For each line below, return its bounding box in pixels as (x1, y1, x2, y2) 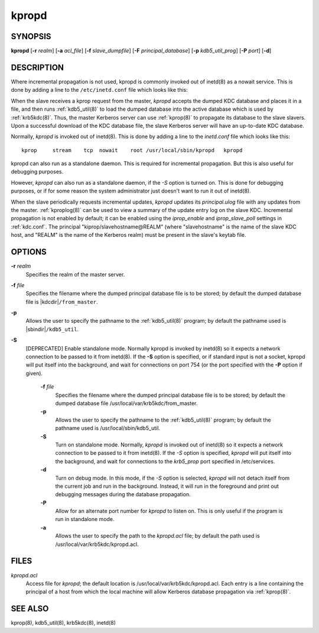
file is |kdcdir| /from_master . (25, 298, 98, 305)
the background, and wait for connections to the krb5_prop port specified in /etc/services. (55, 458, 275, 465)
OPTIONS (11, 247, 47, 257)
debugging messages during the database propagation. (55, 491, 191, 498)
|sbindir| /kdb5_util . (25, 326, 79, 333)
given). (25, 369, 43, 377)
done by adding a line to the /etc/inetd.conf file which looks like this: (11, 86, 188, 94)
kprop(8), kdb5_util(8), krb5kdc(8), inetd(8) (11, 619, 116, 626)
